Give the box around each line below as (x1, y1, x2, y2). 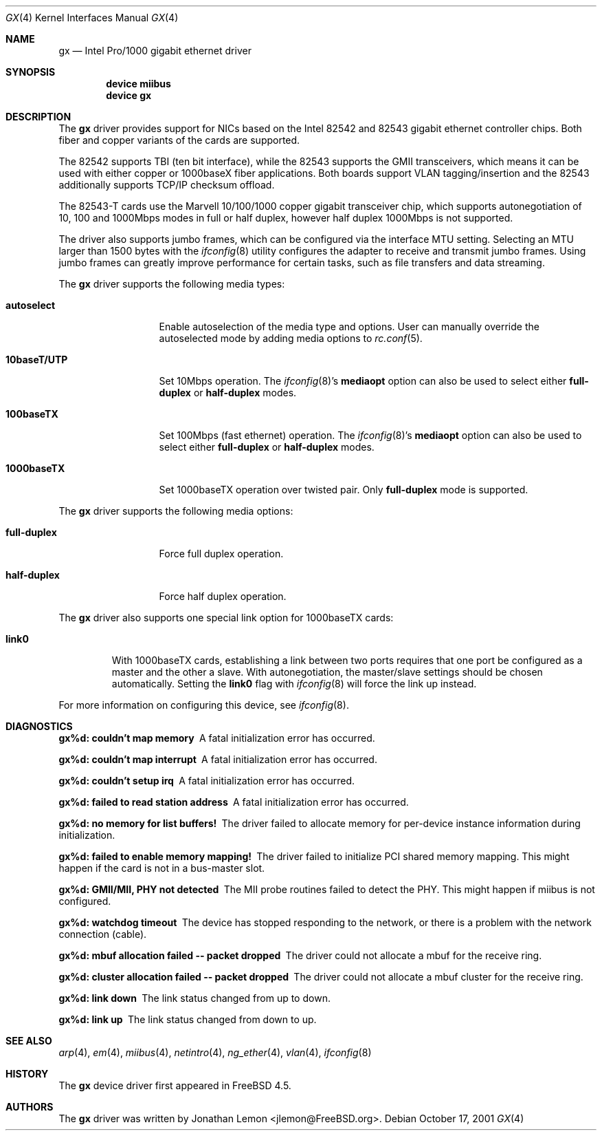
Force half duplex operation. (159, 590, 287, 602)
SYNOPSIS (5, 66, 56, 78)
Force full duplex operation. (159, 548, 284, 559)
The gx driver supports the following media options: (58, 505, 293, 517)
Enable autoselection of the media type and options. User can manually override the (159, 321, 539, 332)
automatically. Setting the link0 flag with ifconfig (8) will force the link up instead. (111, 678, 477, 689)
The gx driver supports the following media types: (58, 278, 285, 290)
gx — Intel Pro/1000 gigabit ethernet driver (58, 45, 252, 56)
